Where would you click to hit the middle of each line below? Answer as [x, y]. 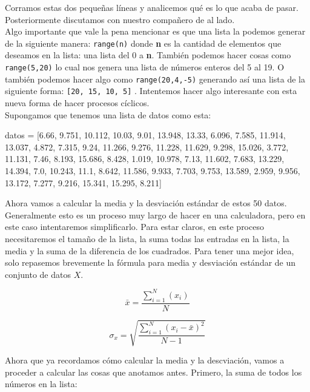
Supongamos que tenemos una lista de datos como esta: [108, 114]
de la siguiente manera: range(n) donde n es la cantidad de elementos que [143, 43]
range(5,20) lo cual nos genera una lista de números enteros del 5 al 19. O [145, 67]
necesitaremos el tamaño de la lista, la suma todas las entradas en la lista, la [147, 238]
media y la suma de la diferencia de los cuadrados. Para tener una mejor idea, [150, 250]
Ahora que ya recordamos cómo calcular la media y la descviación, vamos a [145, 360]
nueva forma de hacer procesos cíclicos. [77, 103]
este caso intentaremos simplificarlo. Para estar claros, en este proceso [134, 227]
